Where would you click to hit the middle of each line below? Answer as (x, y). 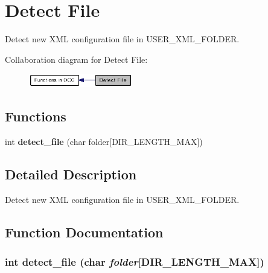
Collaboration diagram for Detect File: (76, 59)
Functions (36, 116)
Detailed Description (71, 174)
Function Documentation (84, 232)
